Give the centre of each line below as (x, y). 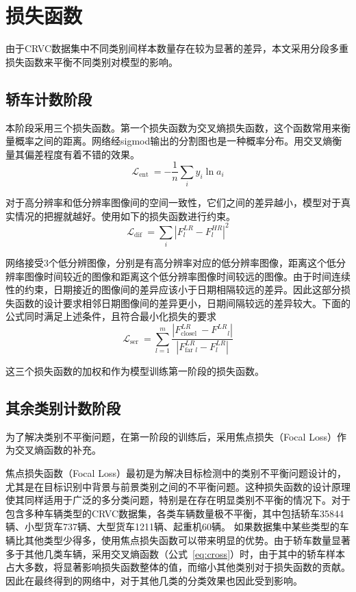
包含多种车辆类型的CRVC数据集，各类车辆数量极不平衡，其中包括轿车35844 (175, 513)
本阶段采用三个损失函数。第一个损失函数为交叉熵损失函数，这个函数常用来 (173, 127)
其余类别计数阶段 (63, 407)
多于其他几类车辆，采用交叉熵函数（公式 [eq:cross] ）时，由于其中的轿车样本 (176, 553)
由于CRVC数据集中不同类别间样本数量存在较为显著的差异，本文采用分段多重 (177, 48)
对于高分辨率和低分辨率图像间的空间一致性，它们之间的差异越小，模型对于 (173, 202)
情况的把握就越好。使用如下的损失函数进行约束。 (125, 215)
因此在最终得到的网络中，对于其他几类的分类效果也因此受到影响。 (154, 580)
